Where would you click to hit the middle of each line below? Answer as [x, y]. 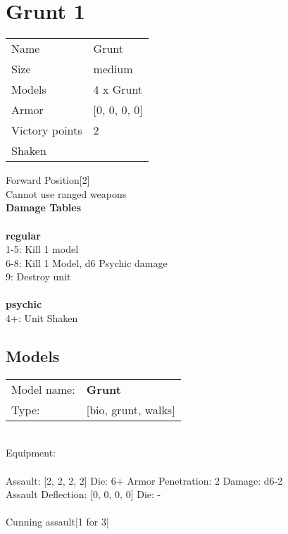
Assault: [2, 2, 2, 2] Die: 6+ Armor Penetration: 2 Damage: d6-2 [144, 480]
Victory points [47, 130]
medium [113, 69]
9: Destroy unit [38, 277]
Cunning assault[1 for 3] [57, 522]
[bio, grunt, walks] [131, 409]
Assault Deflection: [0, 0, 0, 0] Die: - [83, 494]
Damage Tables [44, 207]
